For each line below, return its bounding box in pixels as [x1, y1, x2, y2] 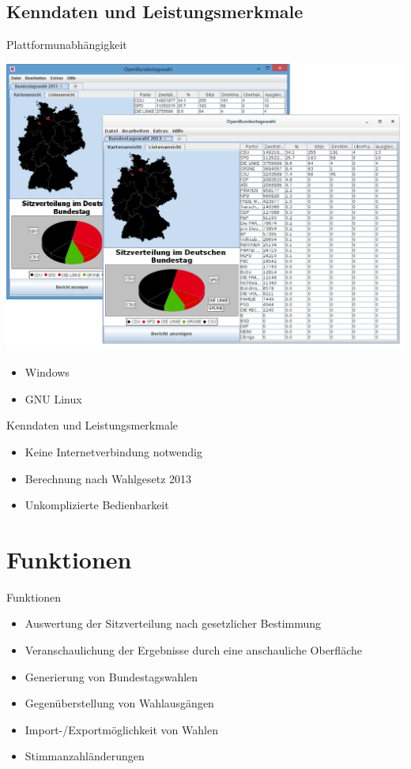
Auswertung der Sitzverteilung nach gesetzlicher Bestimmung [25, 615, 322, 632]
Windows [25, 364, 70, 381]
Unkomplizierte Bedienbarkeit [25, 497, 169, 513]
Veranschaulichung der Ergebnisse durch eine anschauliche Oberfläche [25, 642, 362, 658]
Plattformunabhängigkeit [6, 36, 127, 53]
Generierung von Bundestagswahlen [25, 668, 198, 685]
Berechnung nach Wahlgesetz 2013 [25, 470, 192, 486]
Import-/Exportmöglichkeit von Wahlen [25, 721, 218, 737]
